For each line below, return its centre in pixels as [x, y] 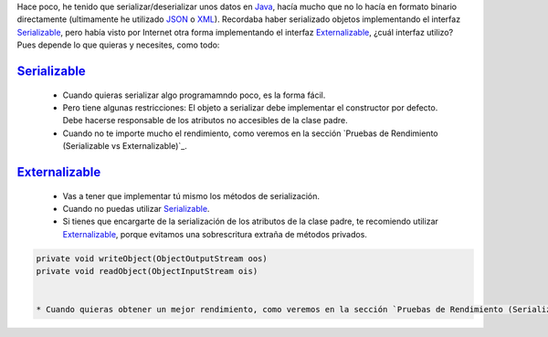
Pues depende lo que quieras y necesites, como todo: [118, 45]
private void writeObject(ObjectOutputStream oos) [152, 258]
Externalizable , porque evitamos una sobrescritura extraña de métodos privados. [215, 234]
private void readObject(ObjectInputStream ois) [147, 271]
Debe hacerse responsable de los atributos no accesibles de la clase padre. [205, 121]
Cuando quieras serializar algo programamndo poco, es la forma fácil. [194, 95]
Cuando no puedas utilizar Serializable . [136, 208]
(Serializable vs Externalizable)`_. [125, 146]
